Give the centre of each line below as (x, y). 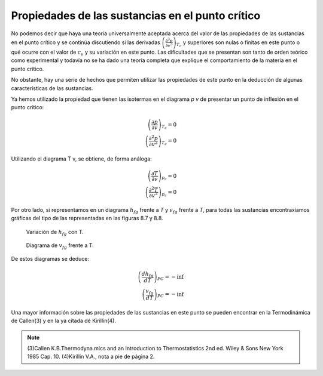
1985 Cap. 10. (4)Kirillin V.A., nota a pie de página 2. (91, 357)
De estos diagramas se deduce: (50, 259)
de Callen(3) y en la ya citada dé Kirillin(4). (64, 321)
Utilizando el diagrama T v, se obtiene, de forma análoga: (81, 159)
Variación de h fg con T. (55, 232)
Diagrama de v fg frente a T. (60, 246)
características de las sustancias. (52, 88)
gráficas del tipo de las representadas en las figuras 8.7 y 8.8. (87, 218)
